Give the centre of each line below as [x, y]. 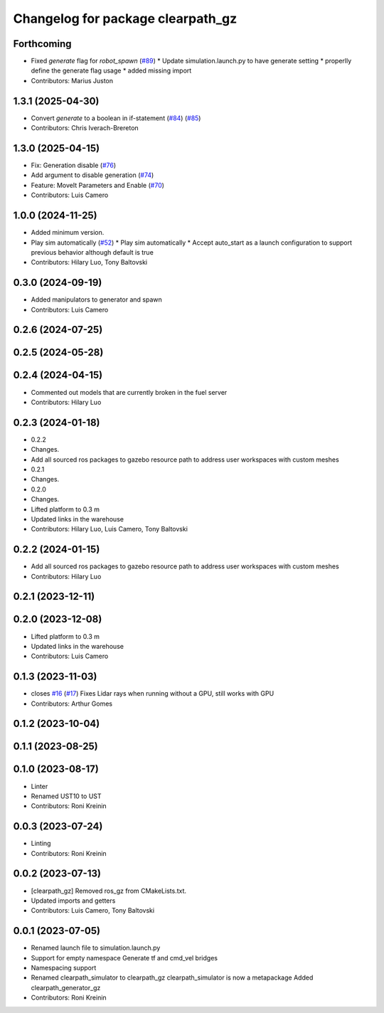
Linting [41, 844]
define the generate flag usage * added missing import [111, 70]
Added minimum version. [68, 233]
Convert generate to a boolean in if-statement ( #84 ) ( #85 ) [116, 118]
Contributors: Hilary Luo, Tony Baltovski [89, 262]
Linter [39, 786]
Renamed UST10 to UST [66, 796]
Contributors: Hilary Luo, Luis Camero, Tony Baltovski [110, 529]
